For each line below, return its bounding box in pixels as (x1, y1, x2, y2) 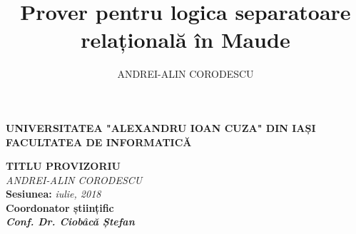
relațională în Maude (81, 25, 290, 54)
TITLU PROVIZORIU (6, 158, 121, 173)
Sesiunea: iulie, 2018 (6, 186, 101, 201)
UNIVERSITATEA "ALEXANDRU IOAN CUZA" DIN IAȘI (6, 120, 316, 135)
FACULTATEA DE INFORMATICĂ (6, 134, 192, 149)
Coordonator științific (6, 200, 114, 215)
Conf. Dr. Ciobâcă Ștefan (6, 214, 135, 229)
